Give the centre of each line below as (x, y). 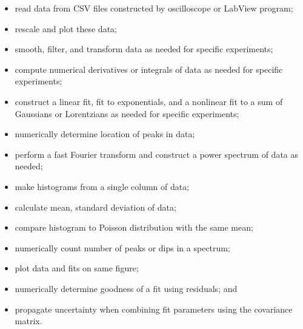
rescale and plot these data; (66, 28)
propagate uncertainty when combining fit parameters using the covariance (154, 309)
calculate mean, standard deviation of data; (95, 207)
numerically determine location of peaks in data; (105, 134)
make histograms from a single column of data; (102, 186)
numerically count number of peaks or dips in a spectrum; (122, 247)
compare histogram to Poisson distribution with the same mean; (134, 227)
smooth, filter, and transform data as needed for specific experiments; (144, 49)
